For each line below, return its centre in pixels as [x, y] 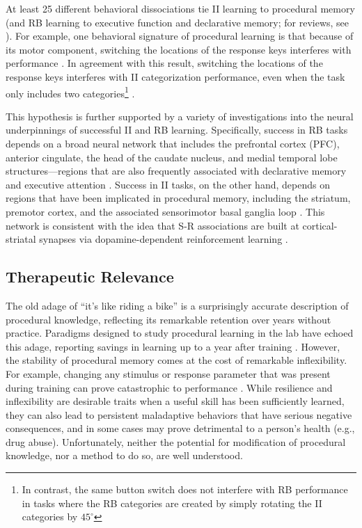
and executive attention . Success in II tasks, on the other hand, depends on [168, 184]
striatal [21, 239]
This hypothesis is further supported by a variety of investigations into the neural [180, 116]
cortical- [320, 225]
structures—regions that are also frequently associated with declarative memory [176, 171]
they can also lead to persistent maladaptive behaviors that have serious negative [179, 414]
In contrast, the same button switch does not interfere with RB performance [185, 489]
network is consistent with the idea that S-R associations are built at [152, 225]
